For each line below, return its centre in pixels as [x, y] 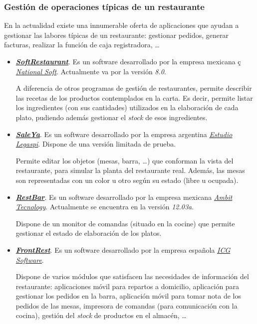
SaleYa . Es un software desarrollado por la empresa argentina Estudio [124, 134]
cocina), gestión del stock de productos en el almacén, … [101, 315]
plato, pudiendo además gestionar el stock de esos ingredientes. [112, 117]
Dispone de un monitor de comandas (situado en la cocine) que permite [125, 223]
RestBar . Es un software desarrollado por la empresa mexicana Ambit [124, 197]
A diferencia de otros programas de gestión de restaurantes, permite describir [134, 88]
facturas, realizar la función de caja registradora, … [82, 45]
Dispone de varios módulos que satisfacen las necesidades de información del [132, 276]
